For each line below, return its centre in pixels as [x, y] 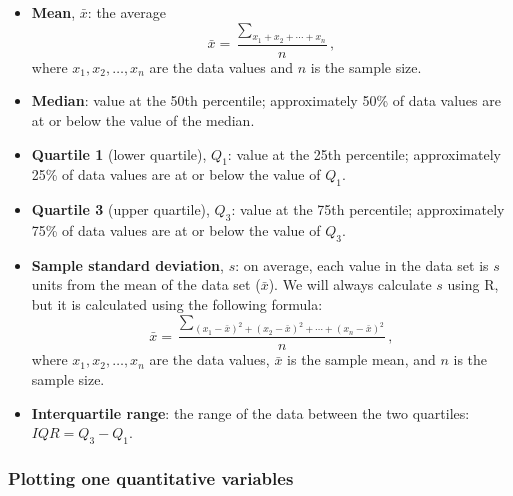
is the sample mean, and [361, 359]
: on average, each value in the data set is [362, 264]
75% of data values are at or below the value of [176, 230]
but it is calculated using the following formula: [177, 303]
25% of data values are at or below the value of [176, 174]
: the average [127, 12]
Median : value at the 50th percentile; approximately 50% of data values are [266, 100]
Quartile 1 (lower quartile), [119, 153]
